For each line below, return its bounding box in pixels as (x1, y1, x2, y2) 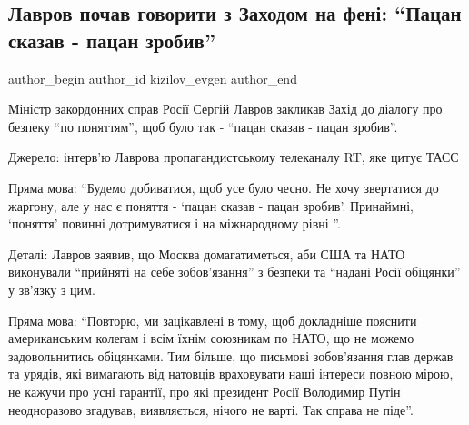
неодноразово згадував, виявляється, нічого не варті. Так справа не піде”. (8, 400, 414, 419)
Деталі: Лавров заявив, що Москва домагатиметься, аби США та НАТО (8, 244, 405, 263)
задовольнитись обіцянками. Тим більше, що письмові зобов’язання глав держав (8, 346, 454, 365)
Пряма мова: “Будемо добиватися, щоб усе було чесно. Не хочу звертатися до (8, 177, 439, 197)
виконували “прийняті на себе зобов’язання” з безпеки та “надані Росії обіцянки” (8, 262, 461, 281)
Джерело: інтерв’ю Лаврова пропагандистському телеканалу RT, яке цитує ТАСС (8, 147, 459, 167)
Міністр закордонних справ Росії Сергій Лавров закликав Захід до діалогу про (8, 99, 443, 118)
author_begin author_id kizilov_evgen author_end (8, 68, 297, 87)
